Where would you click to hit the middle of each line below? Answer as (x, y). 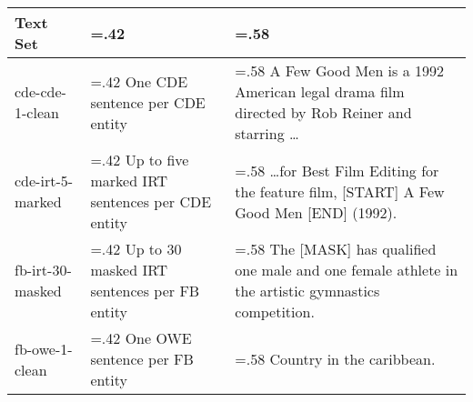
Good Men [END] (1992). (316, 212)
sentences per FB (145, 291)
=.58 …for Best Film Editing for (337, 170)
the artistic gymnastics (307, 291)
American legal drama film (320, 91)
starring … (267, 133)
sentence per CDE (148, 102)
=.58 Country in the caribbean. (335, 359)
